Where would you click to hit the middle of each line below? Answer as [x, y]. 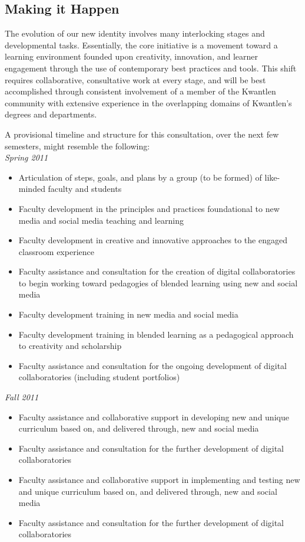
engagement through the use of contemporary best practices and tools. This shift [151, 68]
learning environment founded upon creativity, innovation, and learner [132, 56]
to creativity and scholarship [70, 346]
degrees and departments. [51, 114]
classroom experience [56, 251]
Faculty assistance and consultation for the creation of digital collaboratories [157, 271]
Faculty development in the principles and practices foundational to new [149, 208]
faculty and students [85, 189]
